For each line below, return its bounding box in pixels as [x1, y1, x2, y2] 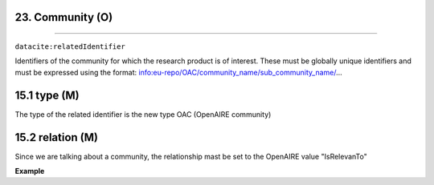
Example [14, 167, 45, 175]
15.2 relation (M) [14, 131, 98, 144]
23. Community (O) [14, 10, 113, 24]
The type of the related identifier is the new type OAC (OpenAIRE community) [14, 109, 272, 119]
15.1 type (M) [14, 88, 80, 102]
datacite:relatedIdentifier [14, 42, 126, 51]
